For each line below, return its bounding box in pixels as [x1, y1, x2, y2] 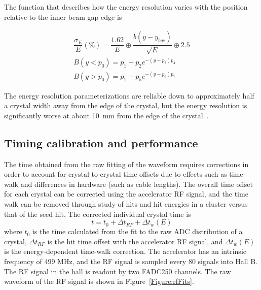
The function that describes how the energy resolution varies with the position [4, 2, 248, 12]
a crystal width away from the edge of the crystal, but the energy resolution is [4, 100, 247, 111]
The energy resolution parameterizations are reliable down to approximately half [4, 90, 254, 101]
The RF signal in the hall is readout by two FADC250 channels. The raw [4, 266, 231, 276]
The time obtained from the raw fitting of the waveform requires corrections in [4, 158, 249, 169]
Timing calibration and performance [4, 135, 198, 150]
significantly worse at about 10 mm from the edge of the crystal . [4, 110, 209, 120]
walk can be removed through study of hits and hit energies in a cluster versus [4, 199, 248, 209]
